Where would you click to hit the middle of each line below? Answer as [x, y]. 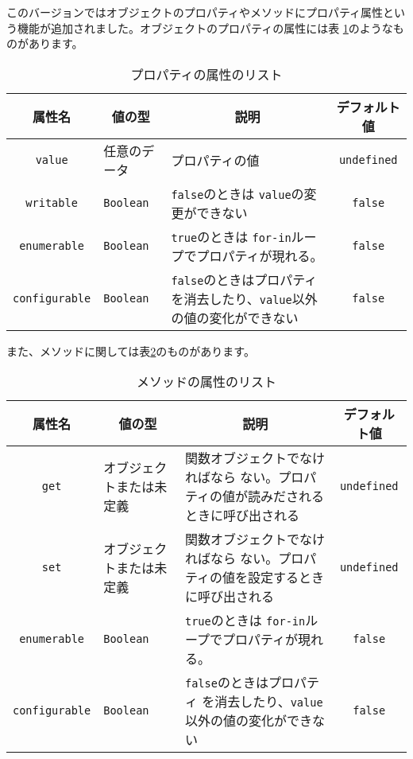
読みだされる [286, 496]
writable [52, 202]
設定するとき [286, 578]
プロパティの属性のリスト [206, 74]
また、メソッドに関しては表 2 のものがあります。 [131, 350]
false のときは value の [237, 193]
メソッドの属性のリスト [206, 382]
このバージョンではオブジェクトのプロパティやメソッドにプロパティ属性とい [206, 12]
